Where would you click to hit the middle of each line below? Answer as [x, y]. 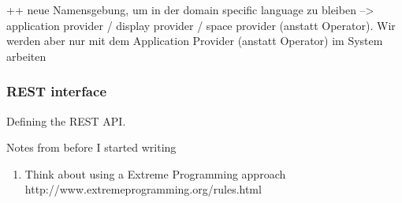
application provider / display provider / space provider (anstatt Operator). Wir [201, 25]
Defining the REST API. [66, 120]
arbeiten [26, 56]
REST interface [56, 91]
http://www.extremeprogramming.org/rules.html [143, 189]
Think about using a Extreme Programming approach [155, 173]
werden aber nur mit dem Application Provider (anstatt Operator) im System [195, 41]
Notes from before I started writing [91, 147]
